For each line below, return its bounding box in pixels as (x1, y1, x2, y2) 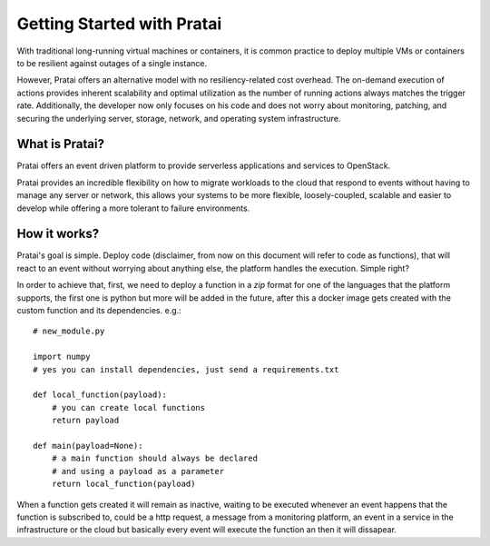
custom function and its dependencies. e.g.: (16, 305, 181, 316)
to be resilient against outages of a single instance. (16, 57, 208, 68)
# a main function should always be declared (51, 453, 259, 463)
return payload (51, 415, 120, 426)
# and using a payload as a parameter (51, 466, 225, 476)
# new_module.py (33, 326, 105, 336)
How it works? (16, 226, 100, 242)
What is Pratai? (16, 136, 104, 152)
